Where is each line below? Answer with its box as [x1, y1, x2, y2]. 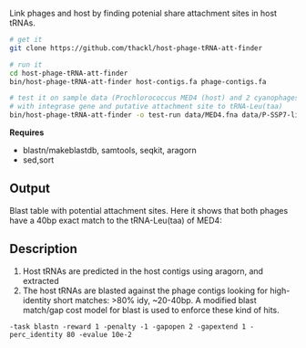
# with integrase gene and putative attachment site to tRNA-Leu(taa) [9, 102, 283, 111]
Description [9, 241, 77, 257]
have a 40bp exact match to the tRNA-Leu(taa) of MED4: [9, 215, 223, 226]
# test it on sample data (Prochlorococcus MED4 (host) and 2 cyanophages [9, 93, 300, 103]
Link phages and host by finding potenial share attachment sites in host [9, 8, 278, 18]
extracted [22, 275, 59, 286]
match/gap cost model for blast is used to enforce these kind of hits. [22, 304, 280, 315]
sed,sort [22, 154, 55, 165]
